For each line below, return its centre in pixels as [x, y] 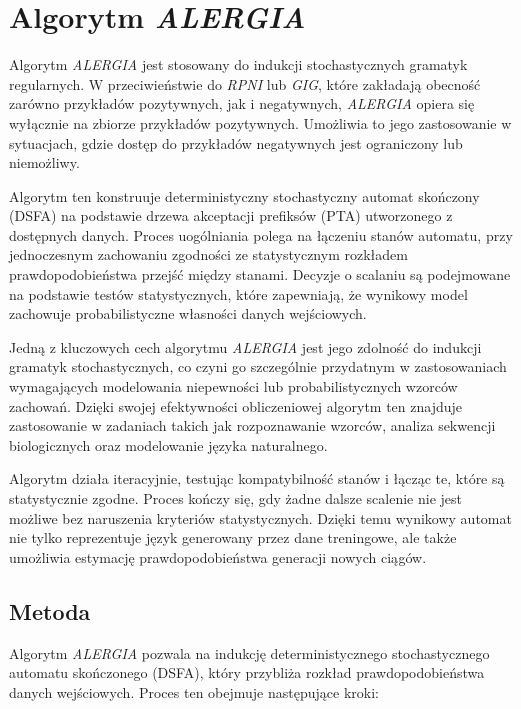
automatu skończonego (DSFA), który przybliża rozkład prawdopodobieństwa [247, 672]
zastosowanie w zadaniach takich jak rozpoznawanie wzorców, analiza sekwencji [252, 425]
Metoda [50, 610]
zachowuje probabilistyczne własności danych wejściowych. [188, 313]
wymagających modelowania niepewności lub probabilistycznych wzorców [233, 386]
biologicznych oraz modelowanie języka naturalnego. [168, 444]
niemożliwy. [44, 162]
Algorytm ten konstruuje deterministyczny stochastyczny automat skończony [244, 195]
